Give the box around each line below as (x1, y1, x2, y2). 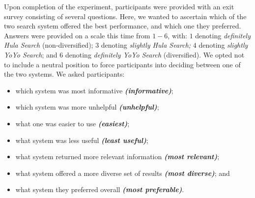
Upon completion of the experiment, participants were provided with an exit (4, 1, 234, 11)
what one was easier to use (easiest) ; (15, 118, 130, 128)
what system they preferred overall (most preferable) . (15, 184, 184, 195)
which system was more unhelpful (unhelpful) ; (15, 102, 159, 112)
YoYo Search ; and (4, 49, 57, 59)
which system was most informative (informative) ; (15, 85, 173, 95)
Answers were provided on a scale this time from (4, 30, 150, 40)
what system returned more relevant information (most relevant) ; (15, 151, 220, 162)
